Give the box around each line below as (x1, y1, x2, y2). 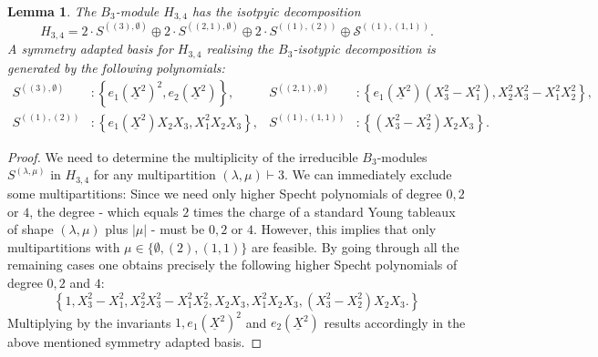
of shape (7, 219, 54, 239)
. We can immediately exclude (284, 165, 452, 184)
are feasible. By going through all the (251, 237, 459, 256)
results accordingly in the (324, 312, 466, 331)
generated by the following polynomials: (7, 57, 225, 76)
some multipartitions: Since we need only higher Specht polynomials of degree (7, 183, 442, 202)
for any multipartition (93, 165, 216, 184)
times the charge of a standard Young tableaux (192, 201, 456, 220)
